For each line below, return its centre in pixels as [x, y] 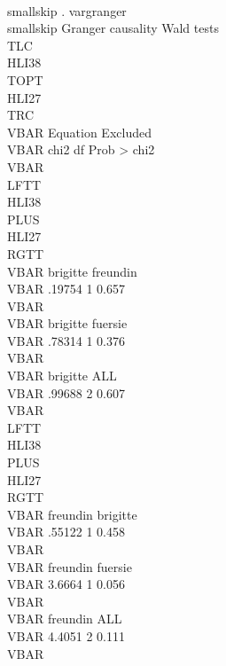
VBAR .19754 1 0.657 [66, 289]
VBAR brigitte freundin [72, 271]
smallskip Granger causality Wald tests [113, 28]
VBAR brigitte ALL [62, 376]
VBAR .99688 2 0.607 [66, 392]
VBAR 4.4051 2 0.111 [66, 635]
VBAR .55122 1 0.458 [66, 532]
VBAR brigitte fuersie [67, 323]
